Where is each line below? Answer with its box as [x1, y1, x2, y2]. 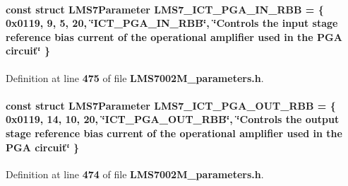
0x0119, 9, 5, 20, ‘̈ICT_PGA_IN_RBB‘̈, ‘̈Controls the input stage [6, 16, 338, 30]
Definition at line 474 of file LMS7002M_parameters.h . [6, 166, 264, 181]
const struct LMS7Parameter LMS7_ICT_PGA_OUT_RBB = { [6, 98, 336, 112]
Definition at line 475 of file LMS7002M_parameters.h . [6, 70, 264, 85]
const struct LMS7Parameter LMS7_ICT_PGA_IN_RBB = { [6, 1, 324, 16]
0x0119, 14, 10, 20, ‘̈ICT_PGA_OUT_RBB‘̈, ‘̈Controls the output [6, 112, 340, 127]
